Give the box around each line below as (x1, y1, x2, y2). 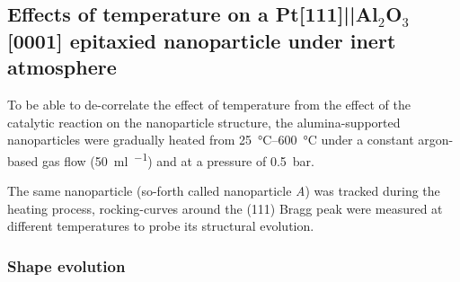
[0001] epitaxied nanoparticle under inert (7, 26, 396, 54)
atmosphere (7, 53, 117, 81)
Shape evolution (7, 254, 126, 277)
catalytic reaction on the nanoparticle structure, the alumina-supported (7, 112, 401, 131)
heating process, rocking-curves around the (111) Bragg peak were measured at (7, 198, 443, 217)
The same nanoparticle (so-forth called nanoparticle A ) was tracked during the (7, 181, 440, 200)
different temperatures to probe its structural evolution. (7, 216, 314, 235)
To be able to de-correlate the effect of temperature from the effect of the (7, 94, 411, 113)
